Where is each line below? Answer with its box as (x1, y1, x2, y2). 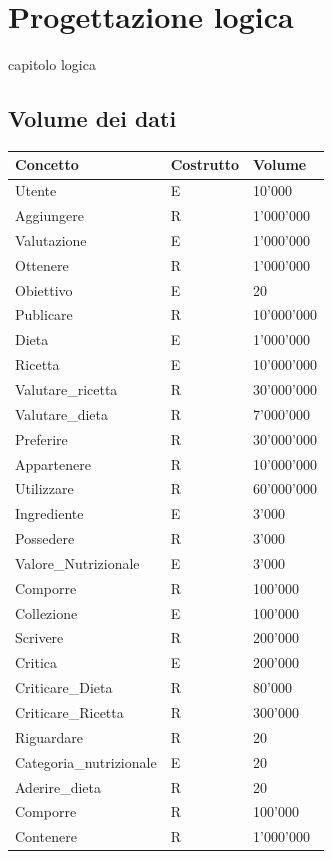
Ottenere (15, 254, 69, 275)
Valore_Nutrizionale (15, 552, 140, 573)
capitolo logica (8, 54, 96, 75)
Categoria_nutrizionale (15, 751, 157, 772)
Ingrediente (15, 503, 84, 524)
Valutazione (15, 229, 87, 250)
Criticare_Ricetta (15, 701, 124, 722)
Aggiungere (15, 205, 84, 226)
